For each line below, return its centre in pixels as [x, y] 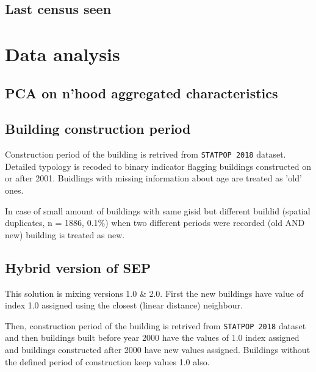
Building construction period [98, 129]
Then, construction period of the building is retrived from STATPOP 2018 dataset [156, 325]
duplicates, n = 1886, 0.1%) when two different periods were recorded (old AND [155, 223]
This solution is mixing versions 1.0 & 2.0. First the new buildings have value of [154, 293]
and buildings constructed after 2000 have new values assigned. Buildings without [158, 349]
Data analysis [63, 53]
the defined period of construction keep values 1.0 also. [107, 361]
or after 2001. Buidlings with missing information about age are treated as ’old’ [153, 178]
